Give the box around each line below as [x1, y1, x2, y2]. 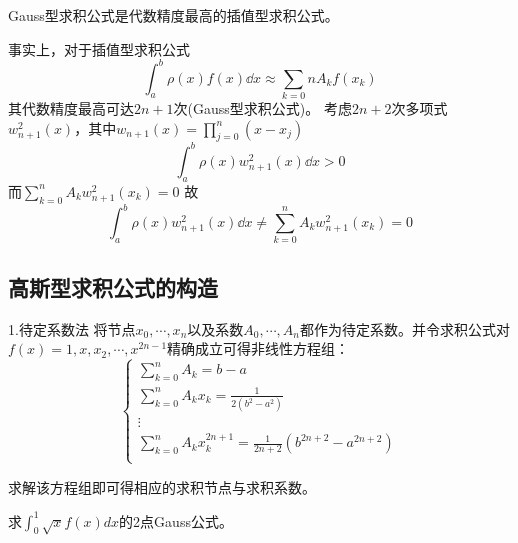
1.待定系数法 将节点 [8, 318, 136, 339]
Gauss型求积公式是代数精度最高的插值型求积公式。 [8, 5, 339, 25]
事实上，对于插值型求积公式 [8, 38, 190, 59]
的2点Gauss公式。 [119, 510, 233, 531]
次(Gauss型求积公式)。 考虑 [173, 98, 352, 119]
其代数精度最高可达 [8, 98, 134, 119]
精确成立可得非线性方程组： [167, 338, 350, 359]
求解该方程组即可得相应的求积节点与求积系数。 [8, 476, 316, 497]
